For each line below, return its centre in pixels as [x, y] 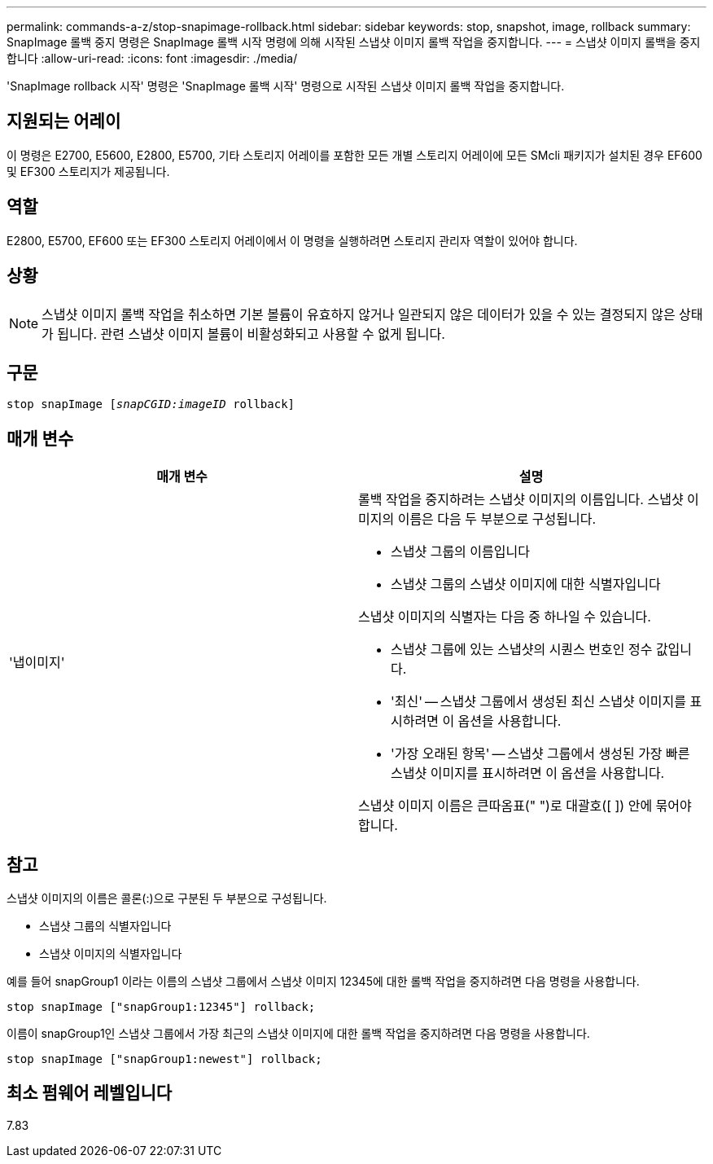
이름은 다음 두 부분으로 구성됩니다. [497, 519]
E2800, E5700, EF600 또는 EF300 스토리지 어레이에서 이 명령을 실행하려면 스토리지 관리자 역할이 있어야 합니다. [292, 240]
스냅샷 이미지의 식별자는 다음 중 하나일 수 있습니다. [505, 617]
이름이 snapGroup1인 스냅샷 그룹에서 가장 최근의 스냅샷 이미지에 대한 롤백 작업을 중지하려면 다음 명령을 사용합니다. [298, 1034]
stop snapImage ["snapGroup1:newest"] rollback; [164, 1059]
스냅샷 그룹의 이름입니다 [460, 552]
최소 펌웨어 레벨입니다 [90, 1093]
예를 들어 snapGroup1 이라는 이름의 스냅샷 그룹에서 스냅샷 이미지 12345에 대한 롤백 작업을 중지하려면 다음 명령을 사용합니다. [323, 982]
